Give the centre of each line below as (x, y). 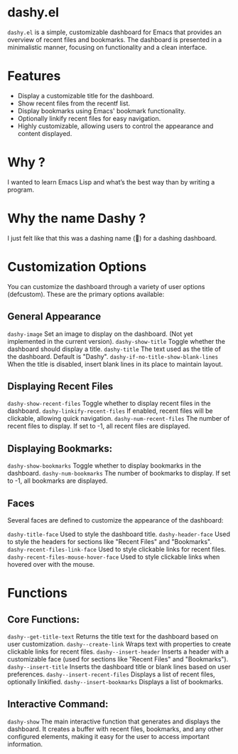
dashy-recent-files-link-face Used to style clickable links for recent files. (117, 549)
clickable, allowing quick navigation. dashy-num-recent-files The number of (119, 419)
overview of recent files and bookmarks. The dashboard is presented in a (115, 39)
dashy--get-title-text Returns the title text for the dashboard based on (113, 636)
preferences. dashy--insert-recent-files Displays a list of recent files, (111, 674)
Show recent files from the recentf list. (74, 103)
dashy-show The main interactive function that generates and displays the (114, 721)
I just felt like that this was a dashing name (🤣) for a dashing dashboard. (112, 238)
